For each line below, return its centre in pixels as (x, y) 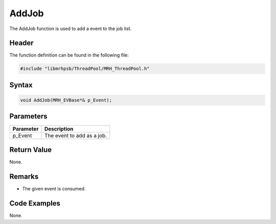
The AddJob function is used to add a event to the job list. (71, 29)
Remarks (24, 176)
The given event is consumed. (54, 188)
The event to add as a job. (76, 135)
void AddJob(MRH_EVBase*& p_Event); (66, 100)
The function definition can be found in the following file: (69, 55)
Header (21, 43)
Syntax (21, 85)
